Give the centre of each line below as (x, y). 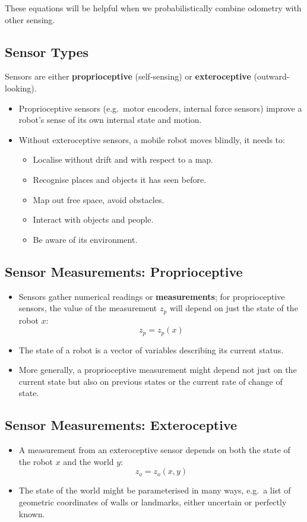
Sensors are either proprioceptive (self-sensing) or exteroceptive (128, 76)
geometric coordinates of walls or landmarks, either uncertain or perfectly (153, 502)
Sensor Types (47, 51)
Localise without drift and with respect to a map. (123, 159)
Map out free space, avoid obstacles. (99, 199)
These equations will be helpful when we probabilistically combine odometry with (153, 8)
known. (32, 513)
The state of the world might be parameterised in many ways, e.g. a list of (155, 490)
